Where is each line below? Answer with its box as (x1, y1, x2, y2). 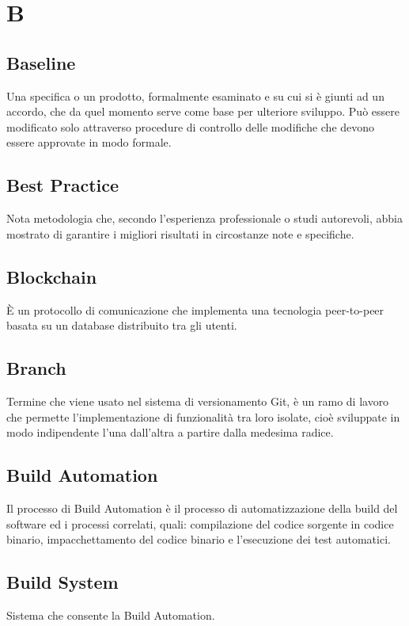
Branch (6, 356, 66, 380)
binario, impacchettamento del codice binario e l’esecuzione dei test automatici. (6, 531, 391, 548)
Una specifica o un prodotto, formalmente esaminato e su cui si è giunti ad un (6, 87, 384, 104)
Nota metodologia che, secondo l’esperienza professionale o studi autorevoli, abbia (6, 210, 403, 227)
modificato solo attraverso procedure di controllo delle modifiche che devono (6, 118, 375, 135)
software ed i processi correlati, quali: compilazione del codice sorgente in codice (6, 515, 394, 532)
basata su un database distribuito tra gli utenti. (6, 317, 237, 334)
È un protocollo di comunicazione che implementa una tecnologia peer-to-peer (6, 301, 384, 318)
